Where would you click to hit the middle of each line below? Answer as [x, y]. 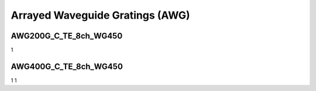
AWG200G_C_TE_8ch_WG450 [67, 36]
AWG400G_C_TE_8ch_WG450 [67, 66]
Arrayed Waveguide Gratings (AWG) [100, 15]
